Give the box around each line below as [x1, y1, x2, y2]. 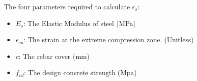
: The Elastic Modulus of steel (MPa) [23, 18, 136, 28]
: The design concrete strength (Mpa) [24, 67, 137, 78]
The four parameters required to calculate [4, 1, 130, 11]
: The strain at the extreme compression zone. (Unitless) [24, 34, 194, 45]
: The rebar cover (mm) [18, 51, 90, 61]
